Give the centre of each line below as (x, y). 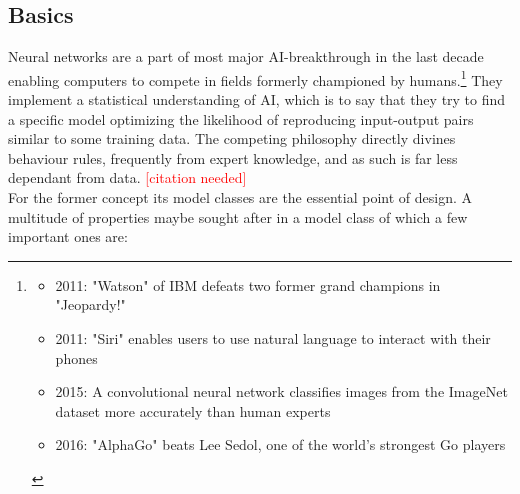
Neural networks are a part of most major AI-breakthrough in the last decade (246, 56)
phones (76, 357)
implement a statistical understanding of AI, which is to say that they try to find (257, 99)
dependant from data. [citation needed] (127, 177)
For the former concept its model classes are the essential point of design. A (240, 197)
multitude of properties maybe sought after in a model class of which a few (238, 216)
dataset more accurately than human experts (193, 410)
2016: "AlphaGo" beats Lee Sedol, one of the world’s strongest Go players (280, 444)
